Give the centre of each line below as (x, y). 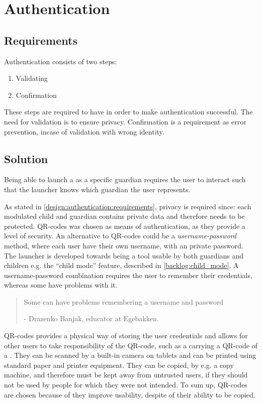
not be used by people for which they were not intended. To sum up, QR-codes (126, 385)
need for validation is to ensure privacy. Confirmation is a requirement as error (125, 121)
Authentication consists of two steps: (61, 61)
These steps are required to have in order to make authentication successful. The (128, 112)
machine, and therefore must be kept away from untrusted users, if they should (126, 375)
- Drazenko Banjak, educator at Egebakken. (91, 318)
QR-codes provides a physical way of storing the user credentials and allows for (126, 335)
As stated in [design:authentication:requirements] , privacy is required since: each (128, 206)
